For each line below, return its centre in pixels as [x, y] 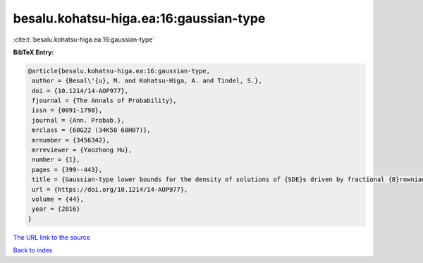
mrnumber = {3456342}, [71, 140]
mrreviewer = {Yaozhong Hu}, [82, 150]
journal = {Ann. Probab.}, [78, 120]
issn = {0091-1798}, [67, 110]
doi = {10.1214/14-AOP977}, [80, 91]
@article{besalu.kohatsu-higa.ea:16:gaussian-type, [119, 71]
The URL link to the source [52, 237]
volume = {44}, [58, 199]
